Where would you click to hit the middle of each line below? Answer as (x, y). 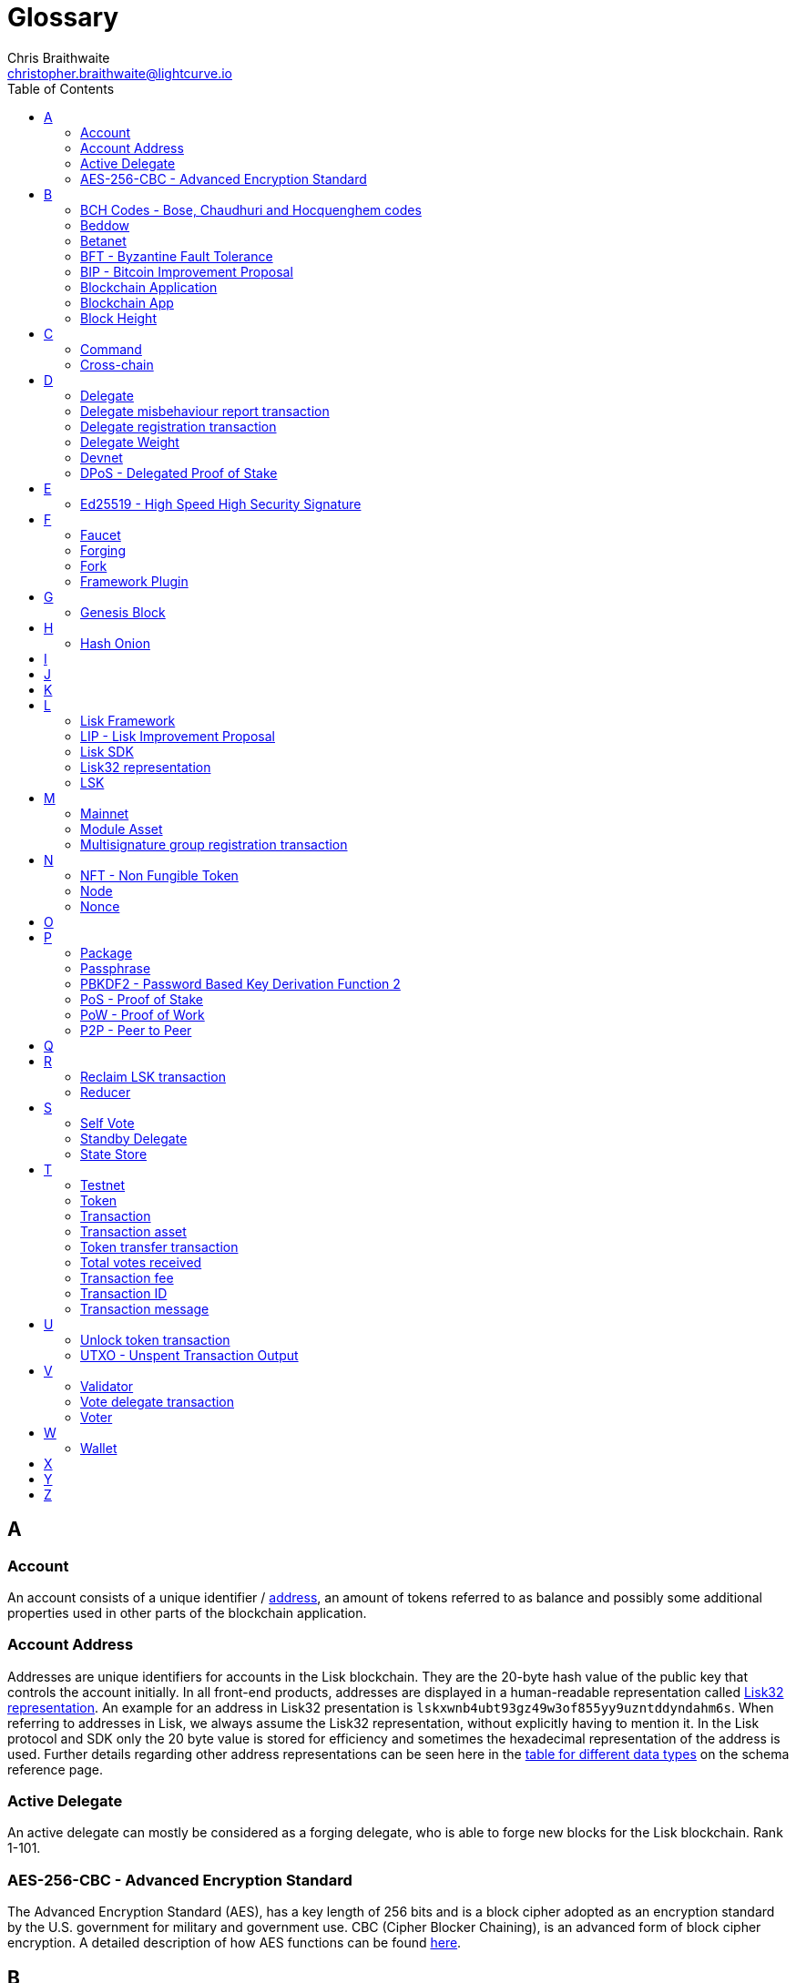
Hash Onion (115, 643)
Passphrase (116, 968)
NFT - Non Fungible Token (159, 875)
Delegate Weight (130, 442)
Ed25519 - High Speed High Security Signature (221, 503)
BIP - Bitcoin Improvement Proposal (187, 271)
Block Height (118, 318)
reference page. (56, 1769)
